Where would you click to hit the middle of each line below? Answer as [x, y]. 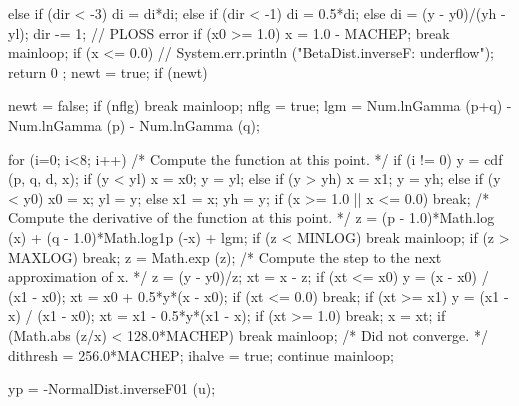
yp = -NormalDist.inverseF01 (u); [112, 388]
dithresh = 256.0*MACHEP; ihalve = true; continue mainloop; [201, 354]
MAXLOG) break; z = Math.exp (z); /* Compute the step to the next [225, 256]
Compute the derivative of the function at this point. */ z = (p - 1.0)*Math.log [251, 217]
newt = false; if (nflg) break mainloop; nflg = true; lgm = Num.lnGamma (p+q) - [260, 105]
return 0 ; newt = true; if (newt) [108, 71]
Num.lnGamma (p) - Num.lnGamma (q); [134, 124]
